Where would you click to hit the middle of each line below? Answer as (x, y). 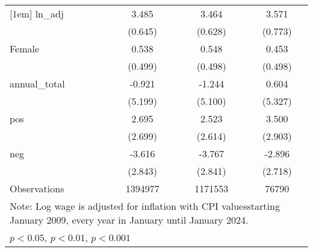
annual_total (37, 83)
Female (25, 49)
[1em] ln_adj (37, 14)
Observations (37, 188)
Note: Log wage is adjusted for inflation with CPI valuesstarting (145, 206)
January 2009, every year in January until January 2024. (129, 220)
